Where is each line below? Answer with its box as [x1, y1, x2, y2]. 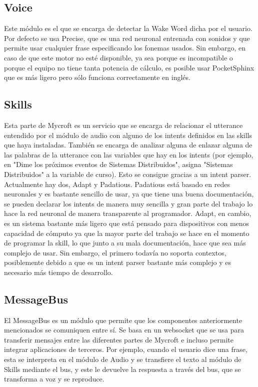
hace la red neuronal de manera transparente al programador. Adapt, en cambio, [4, 208, 251, 218]
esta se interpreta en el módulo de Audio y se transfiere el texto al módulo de [4, 354, 241, 364]
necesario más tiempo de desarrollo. [4, 266, 113, 277]
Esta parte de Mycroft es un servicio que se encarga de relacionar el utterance [4, 119, 243, 130]
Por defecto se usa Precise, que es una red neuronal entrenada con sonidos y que [4, 32, 250, 43]
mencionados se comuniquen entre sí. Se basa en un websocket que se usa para [4, 324, 244, 335]
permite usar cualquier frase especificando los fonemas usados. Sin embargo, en [4, 42, 245, 53]
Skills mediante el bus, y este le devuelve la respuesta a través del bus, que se [4, 363, 241, 374]
